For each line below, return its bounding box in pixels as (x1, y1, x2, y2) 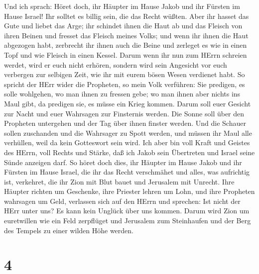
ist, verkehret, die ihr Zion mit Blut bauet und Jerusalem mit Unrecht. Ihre (4, 176, 235, 186)
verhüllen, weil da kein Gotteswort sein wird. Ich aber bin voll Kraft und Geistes (4, 137, 250, 148)
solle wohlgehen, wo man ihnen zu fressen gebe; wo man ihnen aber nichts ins (4, 89, 241, 99)
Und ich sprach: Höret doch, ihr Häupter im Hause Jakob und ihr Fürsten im (4, 1, 240, 11)
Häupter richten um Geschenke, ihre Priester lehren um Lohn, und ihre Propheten (4, 186, 255, 196)
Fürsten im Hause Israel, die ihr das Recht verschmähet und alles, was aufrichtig (4, 167, 250, 177)
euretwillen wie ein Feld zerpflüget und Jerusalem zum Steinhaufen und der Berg (4, 215, 251, 226)
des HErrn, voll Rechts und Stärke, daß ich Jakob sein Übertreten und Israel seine (4, 147, 255, 157)
